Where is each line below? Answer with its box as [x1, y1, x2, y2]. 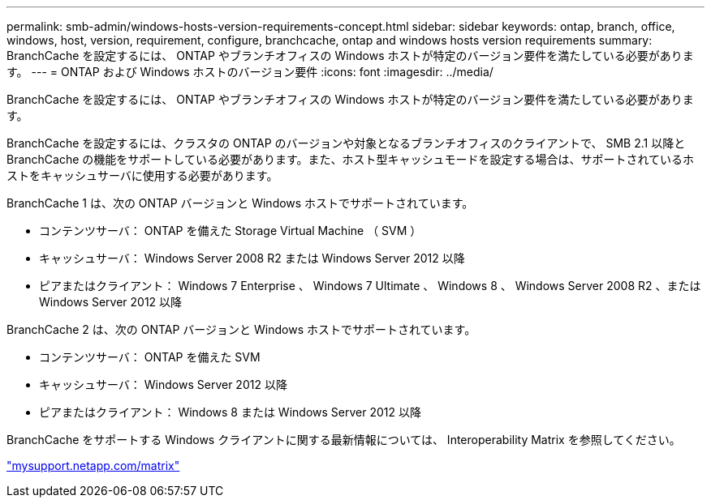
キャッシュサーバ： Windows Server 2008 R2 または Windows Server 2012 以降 [39, 251, 465, 265]
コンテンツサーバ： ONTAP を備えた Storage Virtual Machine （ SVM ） [39, 224, 422, 237]
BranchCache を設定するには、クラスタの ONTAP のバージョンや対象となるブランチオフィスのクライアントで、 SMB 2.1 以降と [6, 136, 686, 150]
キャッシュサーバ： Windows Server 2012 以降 [39, 378, 287, 391]
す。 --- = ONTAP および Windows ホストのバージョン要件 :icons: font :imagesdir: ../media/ [6, 65, 493, 79]
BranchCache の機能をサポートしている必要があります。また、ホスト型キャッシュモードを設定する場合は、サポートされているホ [6, 152, 695, 166]
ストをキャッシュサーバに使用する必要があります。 [6, 169, 278, 182]
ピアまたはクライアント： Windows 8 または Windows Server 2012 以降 [39, 405, 421, 419]
